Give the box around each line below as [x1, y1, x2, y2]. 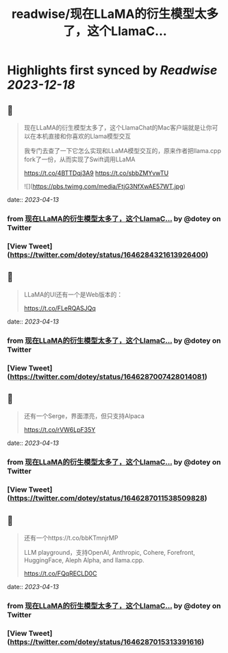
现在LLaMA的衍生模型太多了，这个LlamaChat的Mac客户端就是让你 [23, 124, 212, 131]
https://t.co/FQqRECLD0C [23, 569, 97, 577]
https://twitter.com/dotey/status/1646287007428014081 [10, 371, 205, 381]
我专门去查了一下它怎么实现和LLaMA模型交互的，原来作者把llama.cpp [23, 147, 221, 154]
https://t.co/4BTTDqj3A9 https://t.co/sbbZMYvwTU [23, 169, 169, 177]
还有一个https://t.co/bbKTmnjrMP [23, 534, 118, 542]
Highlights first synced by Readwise [7, 62, 218, 78]
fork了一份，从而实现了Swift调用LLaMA [23, 155, 136, 163]
